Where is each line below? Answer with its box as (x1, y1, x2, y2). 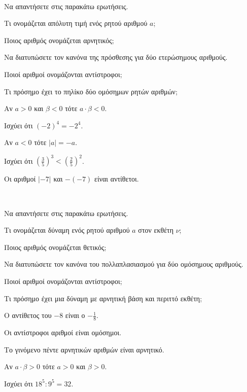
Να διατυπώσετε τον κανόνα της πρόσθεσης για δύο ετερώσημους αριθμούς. (4, 52, 228, 62)
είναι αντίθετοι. (94, 173, 139, 184)
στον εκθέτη (138, 225, 173, 235)
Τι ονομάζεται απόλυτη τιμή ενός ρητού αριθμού (4, 18, 148, 28)
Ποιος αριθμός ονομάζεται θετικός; (4, 241, 107, 252)
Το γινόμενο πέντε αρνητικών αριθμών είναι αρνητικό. (4, 344, 164, 354)
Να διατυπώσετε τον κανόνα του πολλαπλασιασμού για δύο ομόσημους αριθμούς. (4, 259, 243, 269)
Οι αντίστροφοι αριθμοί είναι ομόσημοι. (4, 327, 122, 338)
